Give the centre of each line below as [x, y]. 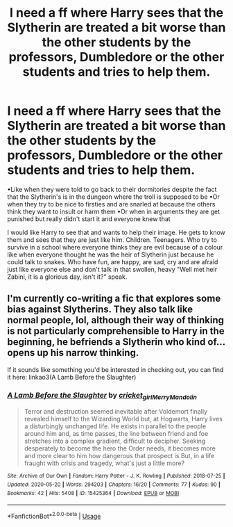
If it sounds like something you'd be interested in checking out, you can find [115, 369]
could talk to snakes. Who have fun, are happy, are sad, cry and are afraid [113, 261]
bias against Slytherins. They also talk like [100, 310]
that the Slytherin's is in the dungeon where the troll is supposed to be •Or [114, 197]
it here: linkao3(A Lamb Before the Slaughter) [72, 377]
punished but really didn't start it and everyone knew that [89, 219]
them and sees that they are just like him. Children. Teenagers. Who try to [112, 240]
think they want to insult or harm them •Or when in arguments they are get [114, 211]
